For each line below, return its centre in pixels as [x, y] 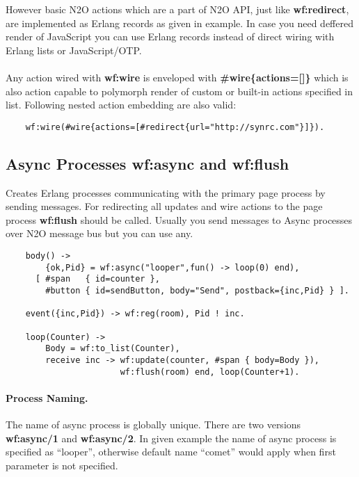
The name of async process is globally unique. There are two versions [153, 424]
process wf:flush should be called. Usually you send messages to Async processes [179, 219]
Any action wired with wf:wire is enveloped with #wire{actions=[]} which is [177, 77]
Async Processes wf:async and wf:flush [147, 163]
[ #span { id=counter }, [97, 279]
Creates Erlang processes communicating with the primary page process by [166, 192]
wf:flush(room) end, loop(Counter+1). [210, 372]
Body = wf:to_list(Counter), [113, 349]
